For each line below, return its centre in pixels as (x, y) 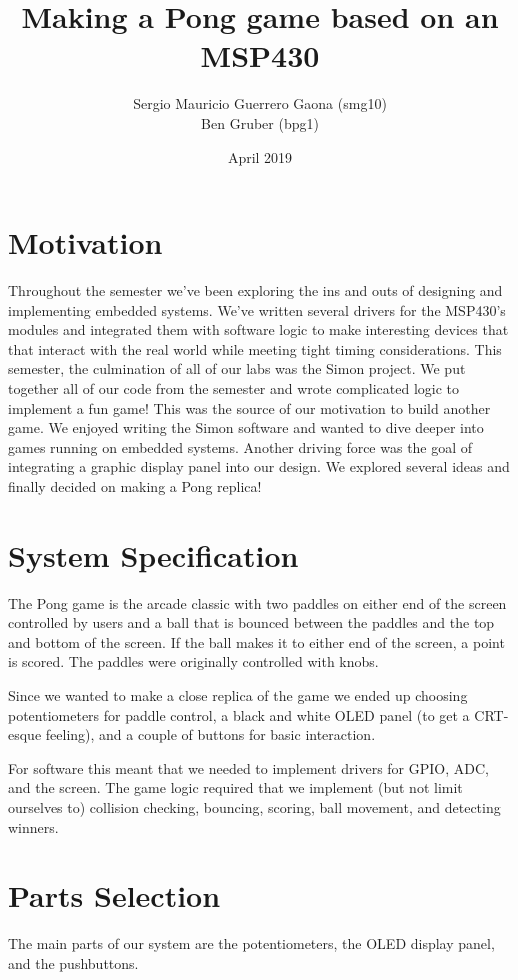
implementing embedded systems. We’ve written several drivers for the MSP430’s (257, 309)
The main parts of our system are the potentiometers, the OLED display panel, (251, 943)
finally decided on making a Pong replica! (135, 485)
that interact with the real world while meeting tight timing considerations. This (255, 348)
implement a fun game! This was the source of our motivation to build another (249, 407)
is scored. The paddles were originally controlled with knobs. (193, 661)
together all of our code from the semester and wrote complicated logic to (234, 388)
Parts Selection (114, 895)
